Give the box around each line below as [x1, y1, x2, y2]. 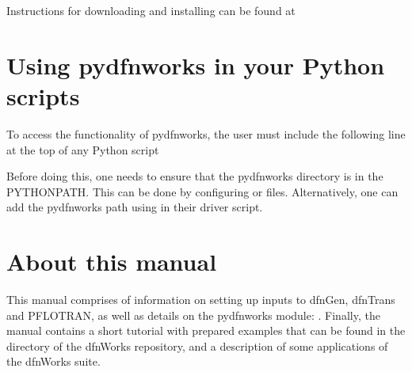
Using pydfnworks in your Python [6, 48, 385, 81]
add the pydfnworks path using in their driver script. [6, 199, 263, 215]
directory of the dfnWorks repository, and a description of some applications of [6, 337, 388, 354]
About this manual [6, 245, 217, 278]
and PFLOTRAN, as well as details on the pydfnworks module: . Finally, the [6, 306, 380, 323]
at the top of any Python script [6, 141, 159, 158]
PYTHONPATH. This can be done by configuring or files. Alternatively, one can [6, 183, 399, 199]
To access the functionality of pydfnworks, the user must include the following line [6, 125, 406, 142]
